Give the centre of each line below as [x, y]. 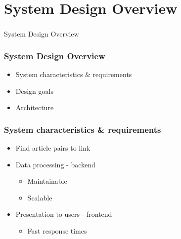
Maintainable [47, 181]
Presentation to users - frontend [64, 214]
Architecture [35, 107]
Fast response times [57, 231]
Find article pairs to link [53, 148]
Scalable [40, 197]
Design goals [34, 91]
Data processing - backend [55, 164]
